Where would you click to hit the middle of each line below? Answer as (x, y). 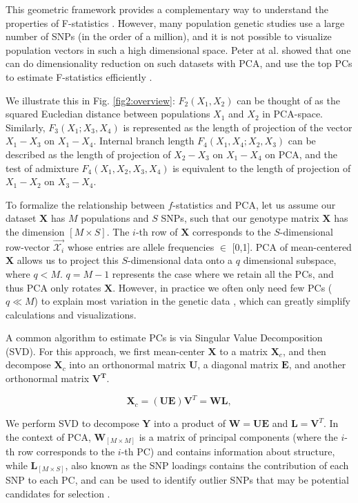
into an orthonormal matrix (128, 364)
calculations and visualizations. (71, 314)
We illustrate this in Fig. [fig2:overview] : (90, 100)
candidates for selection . (58, 493)
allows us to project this (68, 260)
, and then (304, 351)
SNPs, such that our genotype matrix (240, 218)
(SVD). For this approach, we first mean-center (105, 351)
